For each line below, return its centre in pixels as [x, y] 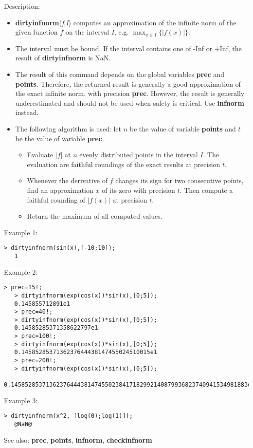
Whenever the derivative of [67, 180]
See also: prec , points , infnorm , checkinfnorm [78, 439]
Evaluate [40, 155]
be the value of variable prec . [60, 138]
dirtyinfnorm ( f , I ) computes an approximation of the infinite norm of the [126, 22]
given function [36, 32]
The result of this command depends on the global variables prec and [120, 74]
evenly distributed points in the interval [139, 155]
